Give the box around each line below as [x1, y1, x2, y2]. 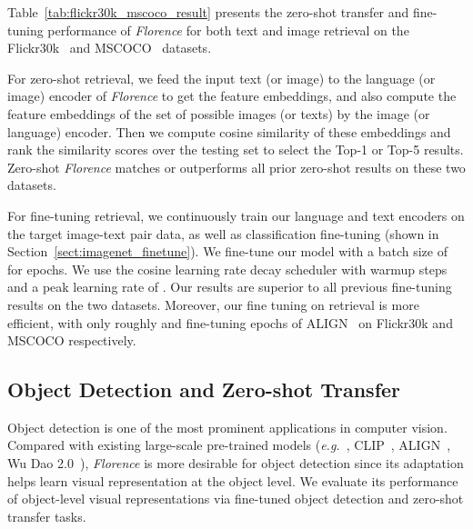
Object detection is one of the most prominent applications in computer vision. [7, 417, 448, 436]
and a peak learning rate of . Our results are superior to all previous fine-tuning [7, 277, 452, 296]
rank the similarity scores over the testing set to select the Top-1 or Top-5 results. [7, 140, 464, 159]
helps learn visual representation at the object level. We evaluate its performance [7, 471, 458, 490]
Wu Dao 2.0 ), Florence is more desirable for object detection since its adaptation [7, 454, 464, 473]
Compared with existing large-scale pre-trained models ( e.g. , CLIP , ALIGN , [7, 435, 451, 454]
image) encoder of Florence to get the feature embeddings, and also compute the [7, 86, 457, 105]
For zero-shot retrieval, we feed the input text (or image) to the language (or [7, 68, 436, 87]
